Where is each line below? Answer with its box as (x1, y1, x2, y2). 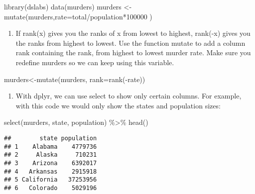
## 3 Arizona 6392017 (4, 159, 97, 167)
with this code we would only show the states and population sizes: (15, 100, 221, 110)
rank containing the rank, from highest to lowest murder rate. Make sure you (15, 47, 251, 58)
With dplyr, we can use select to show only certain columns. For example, (15, 91, 242, 101)
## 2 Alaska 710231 (4, 151, 97, 159)
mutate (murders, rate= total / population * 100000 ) (4, 11, 152, 21)
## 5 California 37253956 (4, 176, 97, 184)
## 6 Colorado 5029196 (4, 184, 97, 192)
